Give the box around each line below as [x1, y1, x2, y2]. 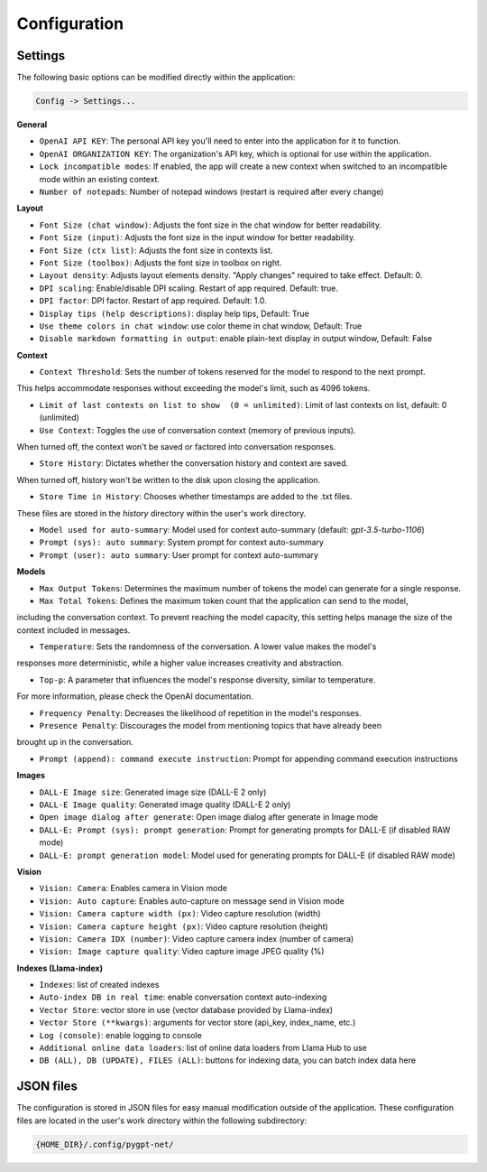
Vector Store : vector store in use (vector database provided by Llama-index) [39, 1004, 334, 1015]
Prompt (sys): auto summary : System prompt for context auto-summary [39, 537, 325, 548]
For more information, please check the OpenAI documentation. [16, 691, 253, 702]
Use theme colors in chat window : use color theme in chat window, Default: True [39, 321, 363, 331]
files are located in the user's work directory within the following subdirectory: [16, 1115, 308, 1126]
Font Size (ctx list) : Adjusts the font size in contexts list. [39, 245, 273, 256]
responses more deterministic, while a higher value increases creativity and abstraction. [16, 657, 345, 668]
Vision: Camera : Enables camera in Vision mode [39, 883, 227, 894]
